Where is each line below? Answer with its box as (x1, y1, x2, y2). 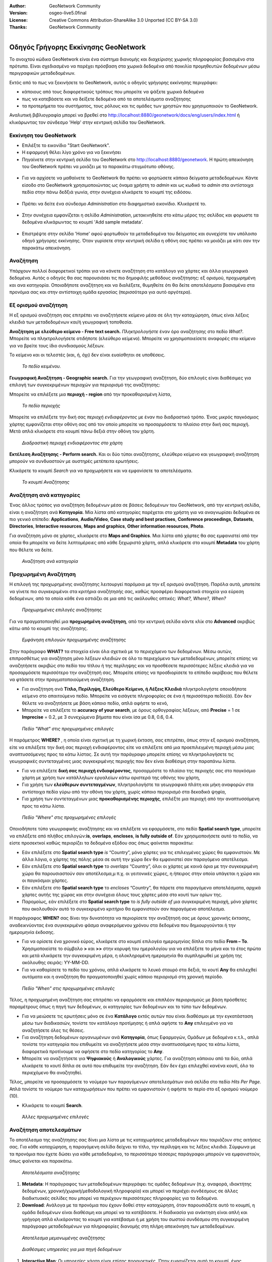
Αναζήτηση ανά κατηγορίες (9, 491, 81, 498)
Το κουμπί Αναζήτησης (22, 479, 70, 485)
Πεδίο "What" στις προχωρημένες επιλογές (22, 725, 114, 731)
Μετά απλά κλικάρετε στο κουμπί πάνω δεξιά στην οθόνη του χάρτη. (9, 428, 155, 434)
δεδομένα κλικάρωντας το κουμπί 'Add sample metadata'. (22, 219, 144, 225)
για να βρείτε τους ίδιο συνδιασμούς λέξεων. (9, 342, 105, 348)
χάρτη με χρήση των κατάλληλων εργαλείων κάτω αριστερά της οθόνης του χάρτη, (22, 775, 200, 781)
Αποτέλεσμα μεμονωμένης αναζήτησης (22, 1235, 106, 1241)
